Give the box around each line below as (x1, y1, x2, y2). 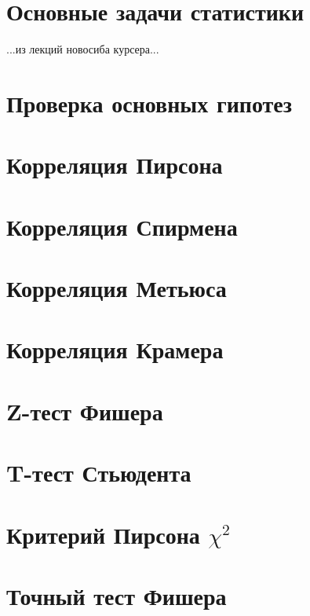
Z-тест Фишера (6, 394, 163, 427)
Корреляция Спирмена (6, 210, 238, 242)
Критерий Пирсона (6, 518, 200, 550)
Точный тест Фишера (6, 579, 227, 611)
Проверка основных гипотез (6, 86, 292, 119)
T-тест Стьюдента (6, 456, 191, 489)
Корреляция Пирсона (6, 148, 223, 181)
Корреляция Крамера (6, 333, 224, 365)
